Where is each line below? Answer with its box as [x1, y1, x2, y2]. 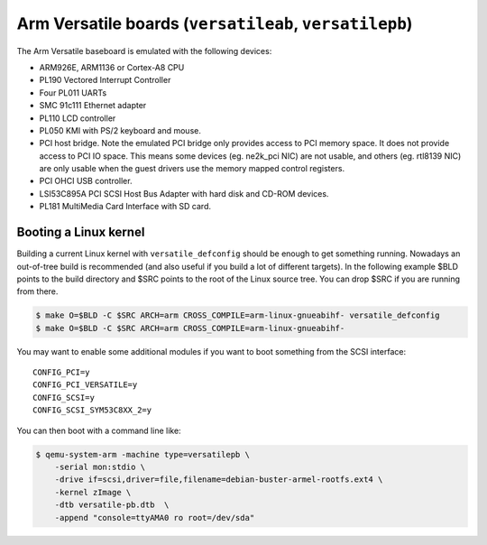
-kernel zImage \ [54, 487, 132, 497]
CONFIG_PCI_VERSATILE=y [32, 380, 138, 390]
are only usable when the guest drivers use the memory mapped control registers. [39, 163, 345, 174]
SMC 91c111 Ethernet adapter [39, 100, 147, 111]
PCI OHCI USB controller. [39, 176, 133, 187]
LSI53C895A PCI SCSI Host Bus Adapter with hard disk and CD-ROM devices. [39, 188, 329, 199]
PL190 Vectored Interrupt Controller [39, 75, 171, 86]
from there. [16, 286, 59, 297]
